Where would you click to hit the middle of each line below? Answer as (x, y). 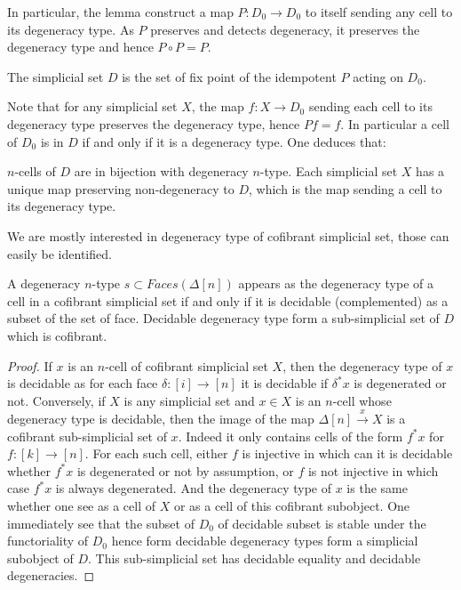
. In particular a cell (395, 123)
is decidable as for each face (83, 383)
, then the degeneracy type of (362, 365)
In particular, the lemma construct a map (120, 12)
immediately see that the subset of (101, 523)
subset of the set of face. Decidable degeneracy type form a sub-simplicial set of (223, 318)
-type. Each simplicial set (329, 171)
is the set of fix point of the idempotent (229, 76)
